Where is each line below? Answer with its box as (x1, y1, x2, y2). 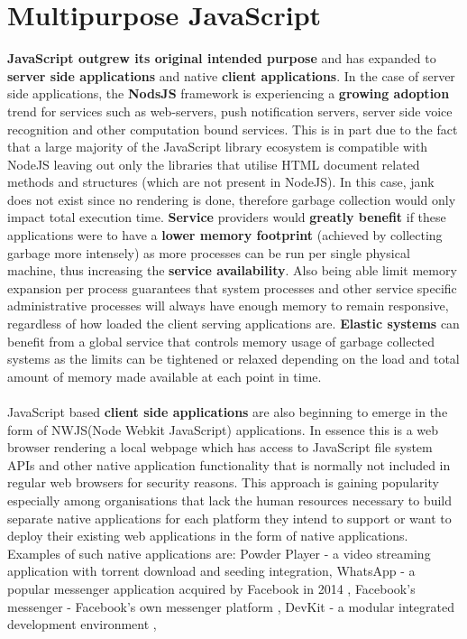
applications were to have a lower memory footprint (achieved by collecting (7, 226, 443, 245)
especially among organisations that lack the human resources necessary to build (7, 490, 453, 509)
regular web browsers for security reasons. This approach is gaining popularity (7, 473, 439, 492)
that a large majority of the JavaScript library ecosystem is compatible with (7, 137, 428, 156)
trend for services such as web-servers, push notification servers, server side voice (7, 101, 453, 120)
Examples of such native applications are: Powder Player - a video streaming (7, 543, 431, 562)
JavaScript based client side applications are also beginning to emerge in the (7, 403, 448, 421)
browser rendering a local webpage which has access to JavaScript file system (7, 438, 433, 457)
